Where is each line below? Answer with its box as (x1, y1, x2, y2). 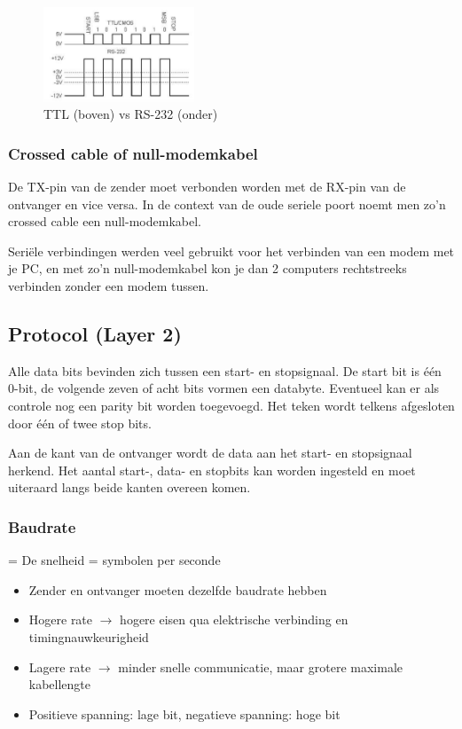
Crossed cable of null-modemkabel (8, 142, 258, 164)
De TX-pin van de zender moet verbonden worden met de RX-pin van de (8, 177, 406, 195)
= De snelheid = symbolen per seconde (8, 551, 221, 569)
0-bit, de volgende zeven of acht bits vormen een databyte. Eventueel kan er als (8, 379, 440, 397)
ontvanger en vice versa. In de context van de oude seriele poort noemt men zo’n (8, 194, 446, 213)
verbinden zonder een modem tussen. (8, 276, 209, 294)
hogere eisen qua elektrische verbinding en (120, 610, 348, 629)
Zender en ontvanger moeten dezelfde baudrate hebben (28, 580, 327, 599)
